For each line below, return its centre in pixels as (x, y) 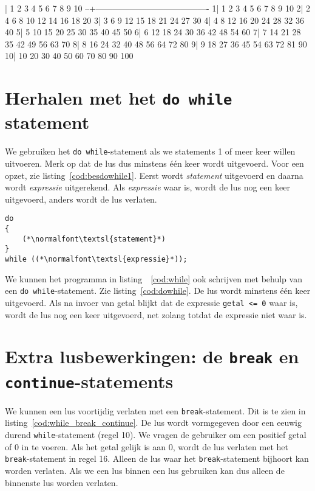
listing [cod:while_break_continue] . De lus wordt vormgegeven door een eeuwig (153, 423)
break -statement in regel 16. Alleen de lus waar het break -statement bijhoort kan (157, 458)
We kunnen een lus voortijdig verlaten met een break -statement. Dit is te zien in (155, 410)
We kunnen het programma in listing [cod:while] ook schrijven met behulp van (154, 278)
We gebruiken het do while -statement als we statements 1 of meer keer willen (150, 151)
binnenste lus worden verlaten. (62, 482)
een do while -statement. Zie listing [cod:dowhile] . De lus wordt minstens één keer (158, 291)
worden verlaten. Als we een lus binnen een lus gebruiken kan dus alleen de (145, 470)
